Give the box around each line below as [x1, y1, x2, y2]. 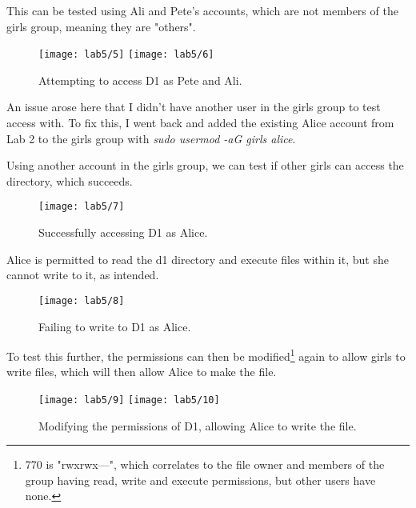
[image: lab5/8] [38, 294, 125, 306]
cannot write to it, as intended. [6, 266, 159, 283]
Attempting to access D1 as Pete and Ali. [38, 71, 242, 88]
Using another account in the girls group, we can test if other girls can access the [6, 157, 404, 174]
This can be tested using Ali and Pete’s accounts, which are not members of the [6, 2, 398, 18]
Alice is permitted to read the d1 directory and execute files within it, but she [6, 250, 389, 267]
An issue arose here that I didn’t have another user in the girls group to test [6, 98, 381, 115]
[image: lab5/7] [38, 201, 125, 213]
